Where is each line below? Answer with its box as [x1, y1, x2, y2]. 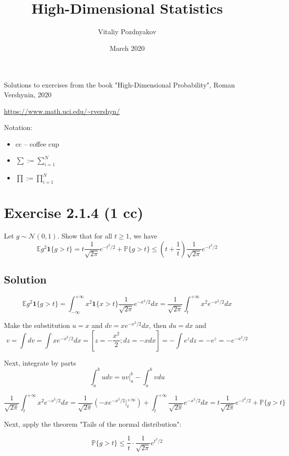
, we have [129, 231, 157, 240]
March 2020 [110, 43, 145, 53]
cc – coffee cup [15, 138, 59, 149]
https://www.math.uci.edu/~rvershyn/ [4, 106, 120, 116]
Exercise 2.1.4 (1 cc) [4, 202, 143, 222]
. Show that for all [57, 231, 112, 240]
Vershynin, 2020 [4, 89, 52, 99]
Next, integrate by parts [4, 357, 76, 368]
